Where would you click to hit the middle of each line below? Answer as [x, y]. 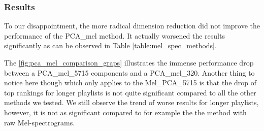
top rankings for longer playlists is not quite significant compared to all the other [130, 92]
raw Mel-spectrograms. [40, 122]
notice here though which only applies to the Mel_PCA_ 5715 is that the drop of [130, 83]
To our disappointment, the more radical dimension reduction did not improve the [132, 26]
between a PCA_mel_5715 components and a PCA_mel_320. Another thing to [129, 72]
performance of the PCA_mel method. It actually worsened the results [114, 35]
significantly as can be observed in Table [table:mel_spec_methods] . [110, 45]
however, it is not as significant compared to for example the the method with [125, 112]
